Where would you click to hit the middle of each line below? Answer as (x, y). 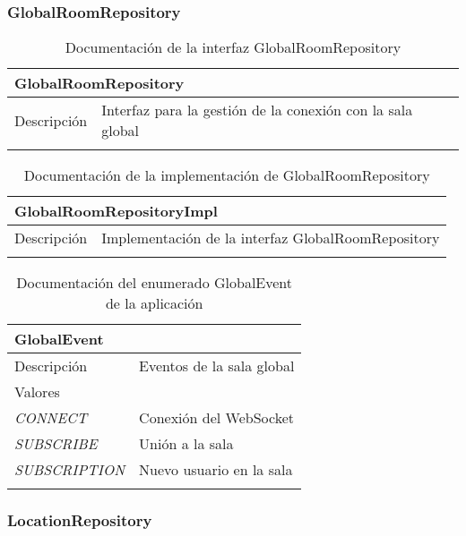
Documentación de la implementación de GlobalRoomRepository (227, 175)
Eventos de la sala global (217, 366)
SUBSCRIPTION (70, 470)
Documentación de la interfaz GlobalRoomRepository (233, 47)
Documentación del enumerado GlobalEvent (155, 283)
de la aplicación (154, 303)
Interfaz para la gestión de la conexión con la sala (257, 110)
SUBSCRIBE (56, 444)
